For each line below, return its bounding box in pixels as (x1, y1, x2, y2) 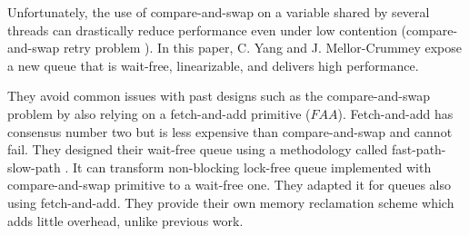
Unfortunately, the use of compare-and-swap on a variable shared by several (7, 3, 430, 21)
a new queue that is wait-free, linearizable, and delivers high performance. (7, 55, 419, 74)
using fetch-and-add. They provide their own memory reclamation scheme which (7, 192, 454, 211)
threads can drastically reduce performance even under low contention (7, 20, 397, 39)
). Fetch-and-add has (337, 103, 454, 123)
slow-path (7, 157, 61, 176)
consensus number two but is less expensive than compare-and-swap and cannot (7, 122, 453, 141)
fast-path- (391, 140, 446, 159)
